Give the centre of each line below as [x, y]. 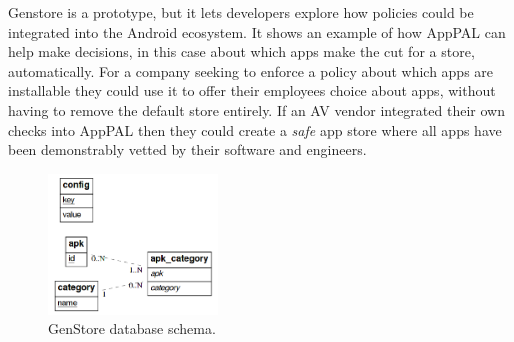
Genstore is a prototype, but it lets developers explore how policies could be [241, 12]
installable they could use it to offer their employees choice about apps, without [252, 90]
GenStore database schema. [132, 328]
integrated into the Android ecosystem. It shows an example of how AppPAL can [257, 31]
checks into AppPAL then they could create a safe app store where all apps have [255, 129]
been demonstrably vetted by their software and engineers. [187, 149]
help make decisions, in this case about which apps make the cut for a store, [241, 51]
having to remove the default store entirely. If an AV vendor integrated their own [256, 109]
